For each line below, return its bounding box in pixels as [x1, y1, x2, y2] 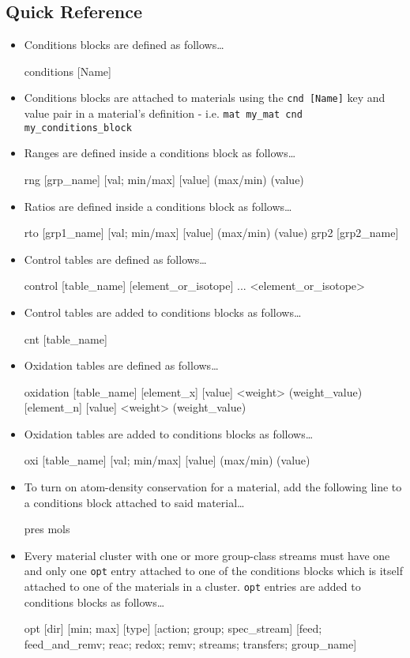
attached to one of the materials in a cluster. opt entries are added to [24, 578, 361, 595]
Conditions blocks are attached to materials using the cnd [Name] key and [24, 89, 386, 106]
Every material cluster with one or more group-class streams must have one [24, 547, 390, 563]
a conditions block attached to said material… [24, 494, 245, 510]
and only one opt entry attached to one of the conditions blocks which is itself [24, 562, 403, 579]
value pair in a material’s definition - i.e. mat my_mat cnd [24, 105, 303, 122]
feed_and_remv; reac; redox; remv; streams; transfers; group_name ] [24, 635, 357, 652]
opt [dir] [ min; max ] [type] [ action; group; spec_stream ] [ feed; [24, 620, 322, 637]
